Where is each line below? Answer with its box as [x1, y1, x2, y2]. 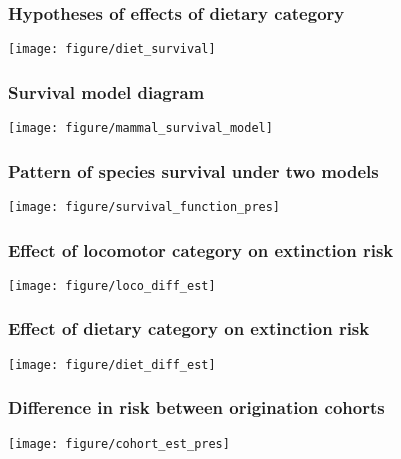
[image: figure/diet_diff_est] [8, 357, 216, 372]
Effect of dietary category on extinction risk [8, 316, 370, 341]
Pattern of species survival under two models [8, 158, 379, 183]
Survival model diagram [8, 79, 205, 104]
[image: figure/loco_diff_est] [8, 278, 216, 293]
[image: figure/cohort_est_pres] [8, 436, 230, 451]
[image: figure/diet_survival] [8, 42, 216, 57]
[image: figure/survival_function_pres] [8, 199, 281, 214]
